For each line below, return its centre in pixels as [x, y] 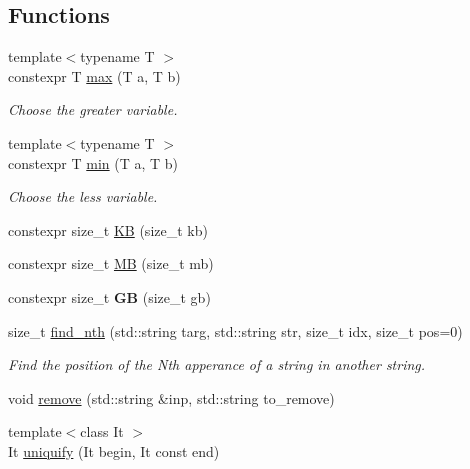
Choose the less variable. [83, 196]
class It [102, 431]
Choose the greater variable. [93, 109]
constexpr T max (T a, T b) [94, 75]
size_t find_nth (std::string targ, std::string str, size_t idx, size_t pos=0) [235, 330]
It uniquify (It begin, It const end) [114, 450]
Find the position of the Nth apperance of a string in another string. [217, 364]
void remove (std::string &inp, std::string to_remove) [171, 397]
